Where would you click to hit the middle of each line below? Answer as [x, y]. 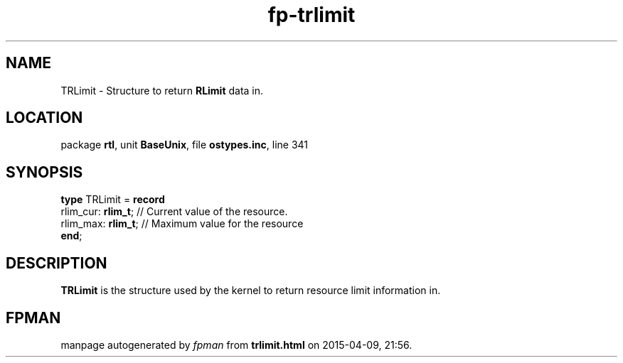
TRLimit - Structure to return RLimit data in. [162, 90]
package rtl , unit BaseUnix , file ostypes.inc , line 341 [185, 145]
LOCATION [44, 118]
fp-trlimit [311, 15]
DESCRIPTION [57, 263]
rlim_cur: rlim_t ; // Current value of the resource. [174, 212]
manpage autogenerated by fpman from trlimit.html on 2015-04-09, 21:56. [236, 345]
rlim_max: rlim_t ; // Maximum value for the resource [182, 224]
